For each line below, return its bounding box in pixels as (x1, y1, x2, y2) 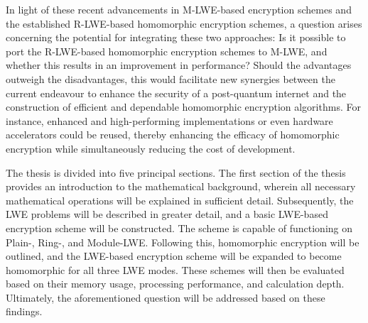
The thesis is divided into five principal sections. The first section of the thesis (6, 165, 346, 180)
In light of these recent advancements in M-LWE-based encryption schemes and (6, 2, 352, 16)
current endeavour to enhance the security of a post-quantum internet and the (6, 85, 347, 100)
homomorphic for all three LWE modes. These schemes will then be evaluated (6, 262, 345, 277)
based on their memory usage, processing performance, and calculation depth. (6, 276, 345, 291)
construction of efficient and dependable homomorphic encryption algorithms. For (6, 99, 361, 114)
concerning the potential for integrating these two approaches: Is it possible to (6, 30, 346, 45)
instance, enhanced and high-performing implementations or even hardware (6, 113, 333, 128)
